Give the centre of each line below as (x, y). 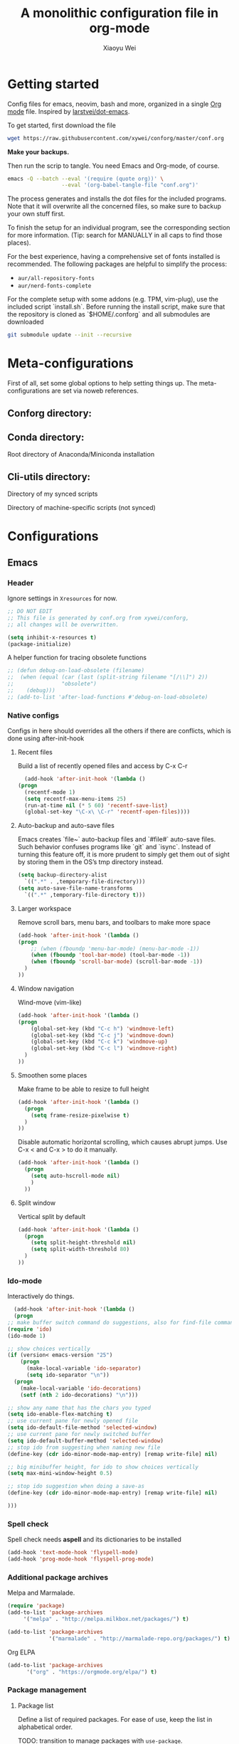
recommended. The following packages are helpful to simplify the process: (117, 264)
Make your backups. (38, 151)
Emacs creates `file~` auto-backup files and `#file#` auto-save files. (117, 839)
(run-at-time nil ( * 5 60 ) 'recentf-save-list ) (96, 805)
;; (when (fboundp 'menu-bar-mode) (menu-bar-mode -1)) (115, 948)
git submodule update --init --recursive (70, 335)
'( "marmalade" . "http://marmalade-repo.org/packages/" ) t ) (140, 1638)
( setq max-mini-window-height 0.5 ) (60, 1474)
